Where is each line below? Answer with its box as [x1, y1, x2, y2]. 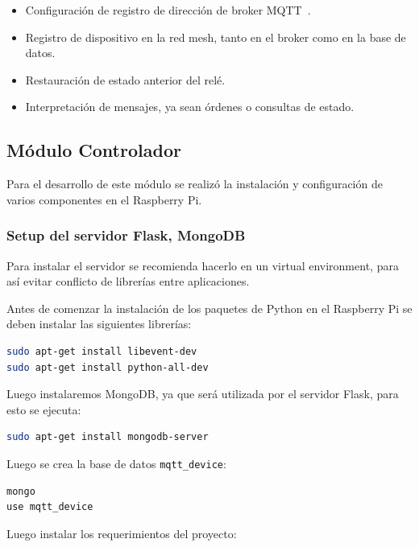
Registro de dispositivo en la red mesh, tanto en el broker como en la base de [25, 28, 406, 45]
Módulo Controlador [6, 138, 181, 162]
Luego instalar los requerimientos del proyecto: [6, 524, 237, 541]
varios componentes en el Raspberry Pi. [6, 191, 202, 208]
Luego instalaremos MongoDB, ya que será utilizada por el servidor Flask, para [6, 385, 399, 402]
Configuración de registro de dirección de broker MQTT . [25, 2, 311, 18]
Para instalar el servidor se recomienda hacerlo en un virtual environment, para [6, 257, 399, 273]
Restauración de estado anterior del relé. [25, 71, 226, 88]
